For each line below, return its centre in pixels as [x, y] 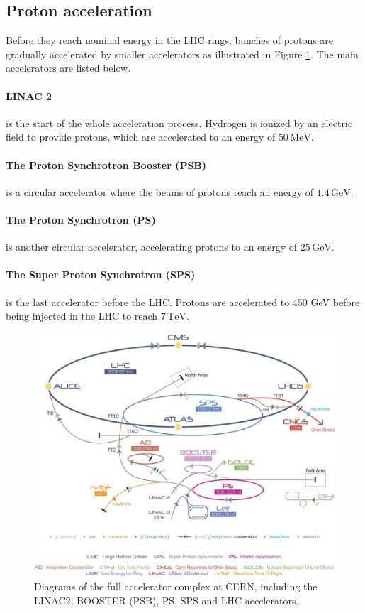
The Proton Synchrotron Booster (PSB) [106, 164]
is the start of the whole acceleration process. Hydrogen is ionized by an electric [179, 123]
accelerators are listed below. [68, 68]
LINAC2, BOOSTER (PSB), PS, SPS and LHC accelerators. [167, 600]
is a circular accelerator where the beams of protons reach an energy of [160, 191]
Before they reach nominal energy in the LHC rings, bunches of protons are [170, 40]
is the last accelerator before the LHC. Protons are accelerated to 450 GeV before [183, 302]
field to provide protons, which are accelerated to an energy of [141, 137]
